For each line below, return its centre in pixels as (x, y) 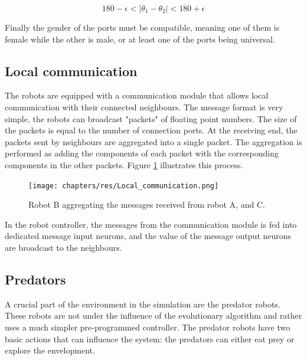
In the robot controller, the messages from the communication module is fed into (151, 224)
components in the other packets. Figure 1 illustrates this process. (124, 164)
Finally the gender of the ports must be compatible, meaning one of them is (142, 27)
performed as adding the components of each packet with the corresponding (142, 153)
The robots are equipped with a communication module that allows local (137, 95)
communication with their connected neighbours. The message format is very (144, 107)
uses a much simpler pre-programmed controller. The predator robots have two (148, 327)
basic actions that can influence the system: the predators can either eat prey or (150, 338)
